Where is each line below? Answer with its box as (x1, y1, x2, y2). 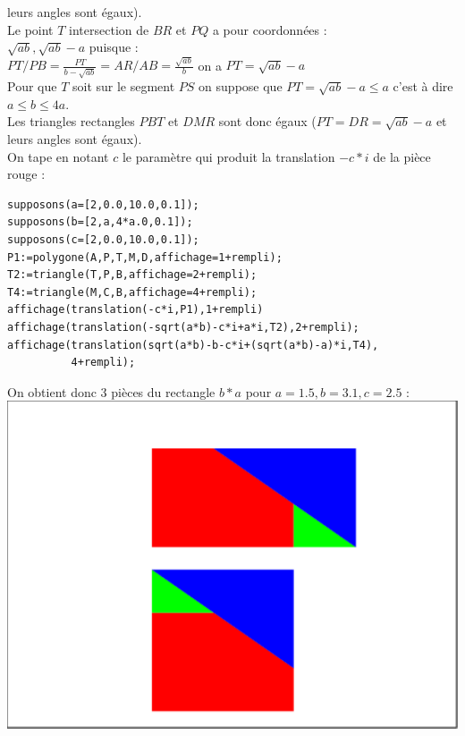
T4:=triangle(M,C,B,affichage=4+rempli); (7, 285, 258, 299)
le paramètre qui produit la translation (122, 147, 335, 165)
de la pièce (373, 147, 431, 165)
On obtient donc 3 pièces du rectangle (7, 382, 216, 401)
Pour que (7, 77, 57, 96)
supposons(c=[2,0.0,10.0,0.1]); (7, 233, 199, 246)
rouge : (7, 165, 46, 183)
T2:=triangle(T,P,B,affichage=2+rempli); (7, 268, 258, 282)
